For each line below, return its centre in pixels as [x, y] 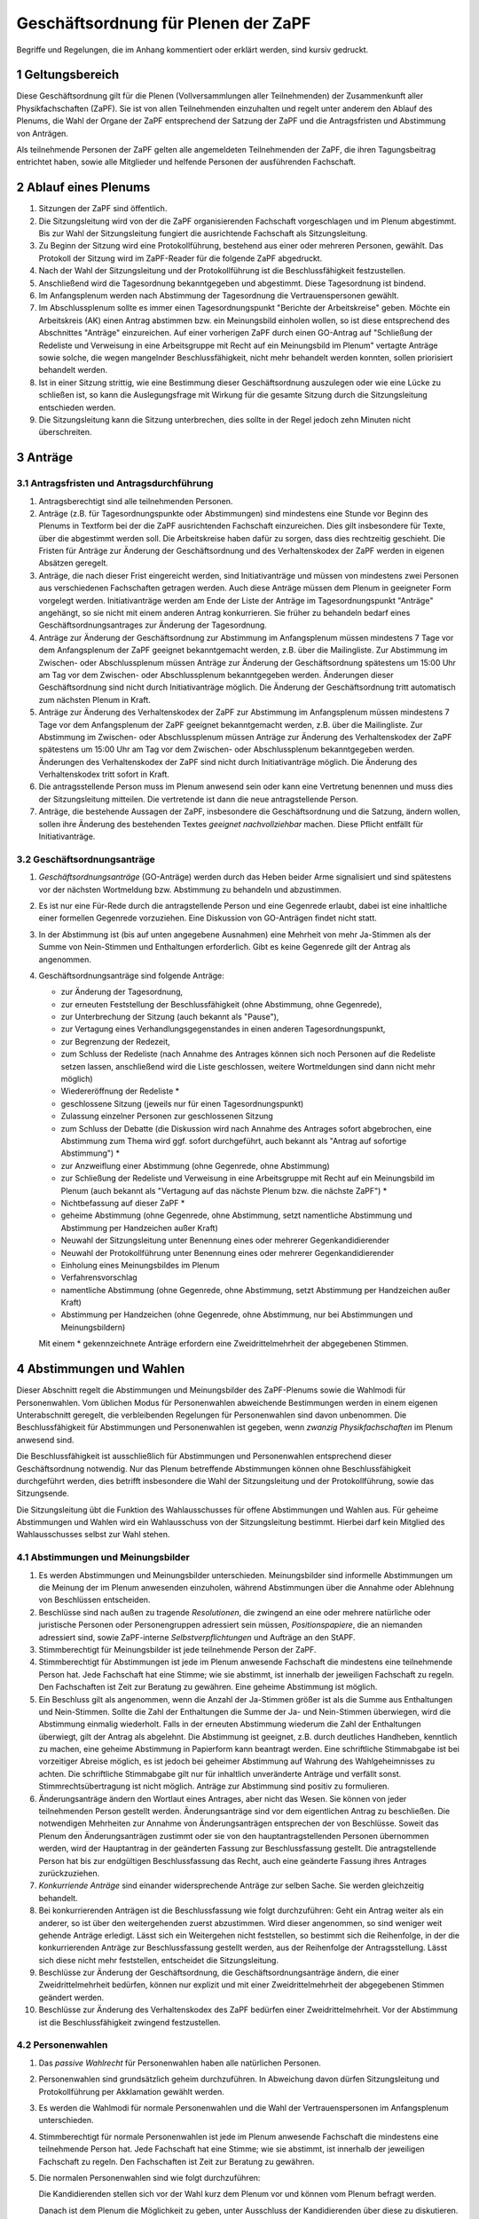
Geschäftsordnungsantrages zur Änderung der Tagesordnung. [153, 625]
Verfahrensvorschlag [99, 1277]
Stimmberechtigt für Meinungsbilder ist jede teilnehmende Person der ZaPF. [177, 1649]
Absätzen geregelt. [73, 563]
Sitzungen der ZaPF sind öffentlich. [103, 209]
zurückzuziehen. [69, 1873]
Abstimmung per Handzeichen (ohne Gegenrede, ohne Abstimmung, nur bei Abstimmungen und [237, 1315]
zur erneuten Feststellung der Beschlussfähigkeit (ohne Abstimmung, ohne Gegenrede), [221, 1004]
